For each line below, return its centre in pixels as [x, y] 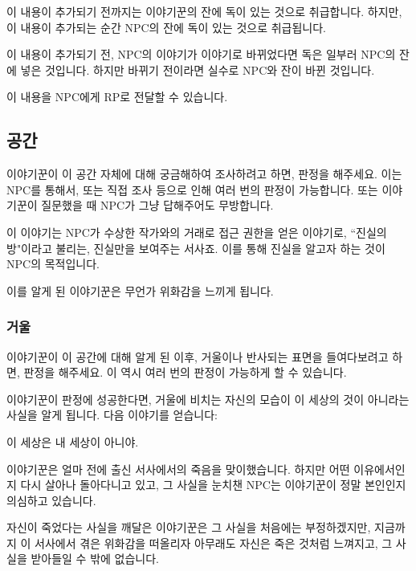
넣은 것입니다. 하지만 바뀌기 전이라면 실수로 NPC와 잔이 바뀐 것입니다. [198, 69]
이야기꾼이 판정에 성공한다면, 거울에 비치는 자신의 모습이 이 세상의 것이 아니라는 [208, 399]
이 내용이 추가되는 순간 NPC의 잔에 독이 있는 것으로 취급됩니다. [166, 27]
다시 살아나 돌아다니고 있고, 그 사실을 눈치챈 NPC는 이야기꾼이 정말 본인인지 [213, 485]
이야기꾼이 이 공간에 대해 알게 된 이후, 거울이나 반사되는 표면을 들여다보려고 [198, 356]
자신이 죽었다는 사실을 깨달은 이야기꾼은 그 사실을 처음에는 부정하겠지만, [189, 527]
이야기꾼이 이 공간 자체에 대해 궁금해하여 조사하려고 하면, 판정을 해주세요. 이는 [204, 174]
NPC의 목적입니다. [53, 264]
